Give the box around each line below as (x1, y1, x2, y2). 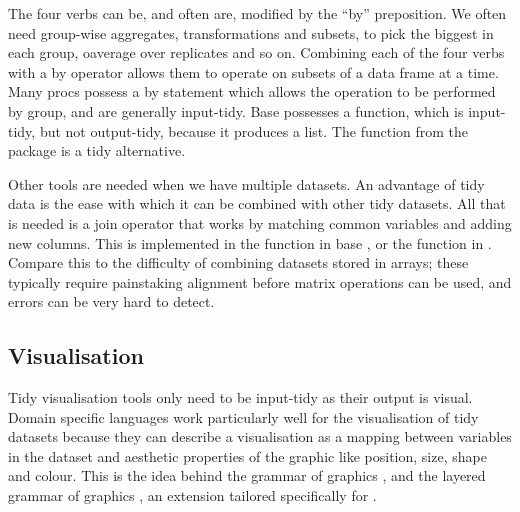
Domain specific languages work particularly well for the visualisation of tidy (8, 406, 479, 427)
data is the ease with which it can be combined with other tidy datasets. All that (8, 193, 506, 214)
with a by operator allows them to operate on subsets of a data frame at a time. (8, 61, 499, 82)
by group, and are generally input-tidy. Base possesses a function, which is (8, 100, 464, 121)
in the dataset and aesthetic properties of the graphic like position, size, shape (8, 445, 487, 466)
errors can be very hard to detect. (8, 291, 215, 312)
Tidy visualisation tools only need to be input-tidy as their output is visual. (8, 387, 473, 408)
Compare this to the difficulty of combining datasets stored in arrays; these (8, 252, 469, 273)
